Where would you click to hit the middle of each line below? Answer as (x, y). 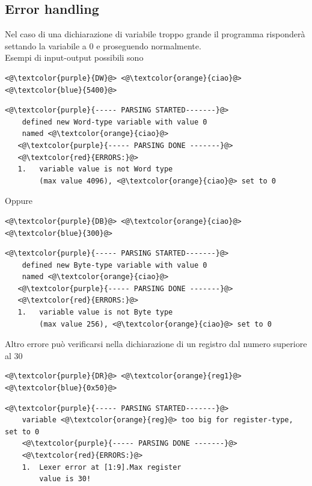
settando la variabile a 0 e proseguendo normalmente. (103, 45)
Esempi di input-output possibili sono (74, 57)
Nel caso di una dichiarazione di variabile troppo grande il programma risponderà (155, 34)
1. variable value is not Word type (95, 169)
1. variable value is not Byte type (95, 312)
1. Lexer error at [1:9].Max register (102, 467)
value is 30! (65, 479)
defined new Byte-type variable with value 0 (115, 265)
